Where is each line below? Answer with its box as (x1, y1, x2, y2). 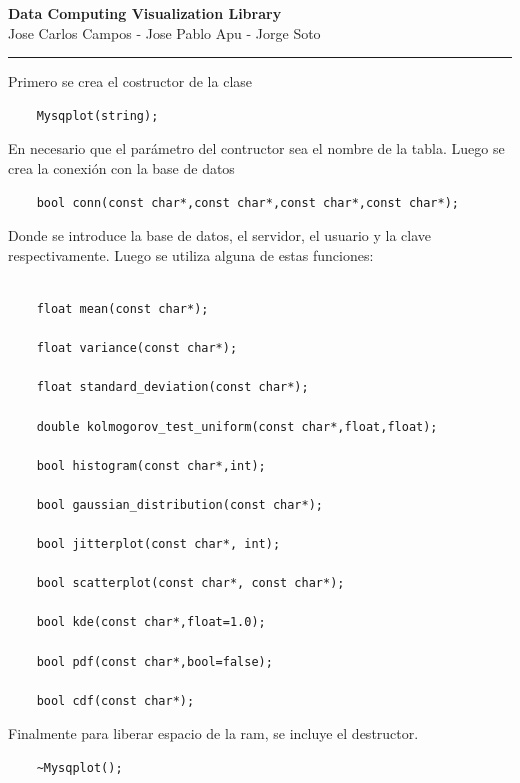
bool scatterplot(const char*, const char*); (36, 576, 345, 591)
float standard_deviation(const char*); (36, 380, 309, 395)
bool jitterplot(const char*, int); (36, 537, 281, 552)
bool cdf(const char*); (36, 693, 195, 708)
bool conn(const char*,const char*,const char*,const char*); (36, 195, 460, 210)
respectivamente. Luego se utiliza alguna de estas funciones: (8, 244, 374, 265)
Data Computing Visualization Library (8, 3, 282, 23)
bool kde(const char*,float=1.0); (36, 615, 266, 630)
